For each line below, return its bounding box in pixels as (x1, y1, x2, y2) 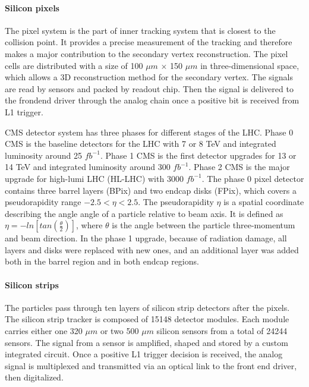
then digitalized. (5, 371, 64, 383)
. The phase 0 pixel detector (201, 172, 304, 184)
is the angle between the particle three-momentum (112, 219, 295, 231)
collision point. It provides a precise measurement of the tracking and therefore (5, 36, 292, 48)
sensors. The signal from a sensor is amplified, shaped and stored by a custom (5, 336, 288, 348)
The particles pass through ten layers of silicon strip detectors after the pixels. (5, 301, 290, 313)
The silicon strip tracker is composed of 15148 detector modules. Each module (5, 313, 289, 325)
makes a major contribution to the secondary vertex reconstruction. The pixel (5, 47, 288, 59)
